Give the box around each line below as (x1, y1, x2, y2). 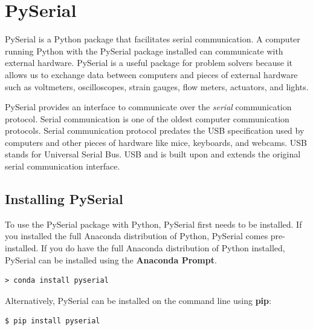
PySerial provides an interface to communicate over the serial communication (5, 101, 292, 113)
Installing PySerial (5, 190, 123, 208)
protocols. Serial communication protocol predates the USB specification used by (5, 124, 305, 137)
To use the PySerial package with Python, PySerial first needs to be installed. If (5, 217, 302, 230)
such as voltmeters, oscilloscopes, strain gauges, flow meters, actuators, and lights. (5, 80, 309, 93)
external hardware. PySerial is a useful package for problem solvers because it (5, 56, 293, 69)
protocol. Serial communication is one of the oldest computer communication (5, 112, 289, 125)
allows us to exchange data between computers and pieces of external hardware (5, 68, 298, 81)
